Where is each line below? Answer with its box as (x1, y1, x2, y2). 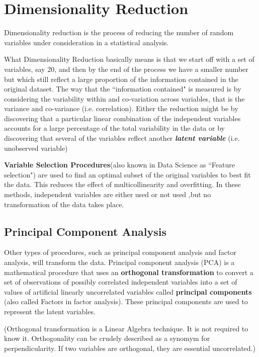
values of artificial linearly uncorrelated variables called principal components (4, 286, 252, 297)
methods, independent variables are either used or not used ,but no (4, 189, 211, 200)
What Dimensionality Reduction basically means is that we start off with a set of (4, 54, 254, 64)
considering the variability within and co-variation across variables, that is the (4, 93, 245, 104)
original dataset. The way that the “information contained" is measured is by (4, 83, 241, 94)
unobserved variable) (4, 142, 68, 153)
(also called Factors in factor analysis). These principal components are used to (4, 296, 248, 307)
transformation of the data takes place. (4, 199, 124, 209)
